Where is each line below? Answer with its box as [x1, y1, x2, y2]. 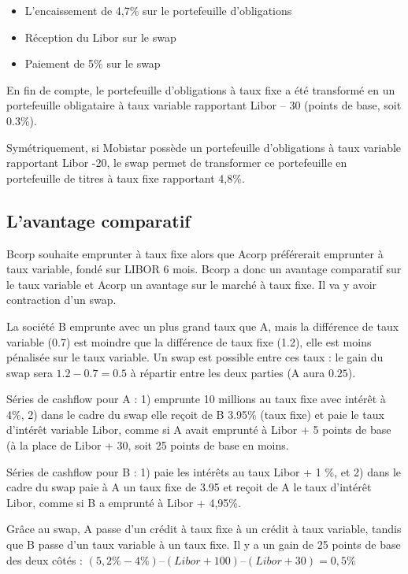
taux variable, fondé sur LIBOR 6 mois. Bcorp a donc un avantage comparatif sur [6, 261, 402, 277]
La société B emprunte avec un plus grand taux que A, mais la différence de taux [6, 317, 399, 334]
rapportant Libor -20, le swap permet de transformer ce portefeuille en [6, 154, 347, 171]
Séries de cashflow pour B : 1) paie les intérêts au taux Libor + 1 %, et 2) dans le [6, 463, 401, 480]
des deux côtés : [6, 551, 83, 568]
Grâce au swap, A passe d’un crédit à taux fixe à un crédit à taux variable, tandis [6, 520, 402, 537]
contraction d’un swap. [6, 291, 117, 308]
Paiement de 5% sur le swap [24, 55, 161, 72]
